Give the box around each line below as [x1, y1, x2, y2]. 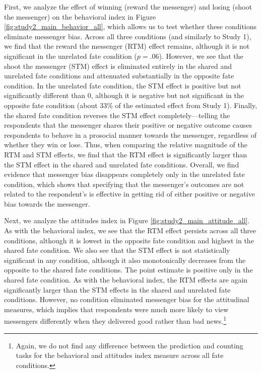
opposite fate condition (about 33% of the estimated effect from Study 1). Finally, [4, 100, 257, 110]
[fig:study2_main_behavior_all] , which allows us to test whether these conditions [4, 21, 257, 32]
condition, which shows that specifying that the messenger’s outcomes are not [4, 178, 244, 189]
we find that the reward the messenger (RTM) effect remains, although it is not [4, 41, 250, 51]
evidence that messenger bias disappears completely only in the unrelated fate [4, 169, 245, 179]
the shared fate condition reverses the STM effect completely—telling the [4, 110, 230, 120]
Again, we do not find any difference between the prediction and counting [16, 340, 243, 350]
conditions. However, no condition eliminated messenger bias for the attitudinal [4, 294, 249, 305]
